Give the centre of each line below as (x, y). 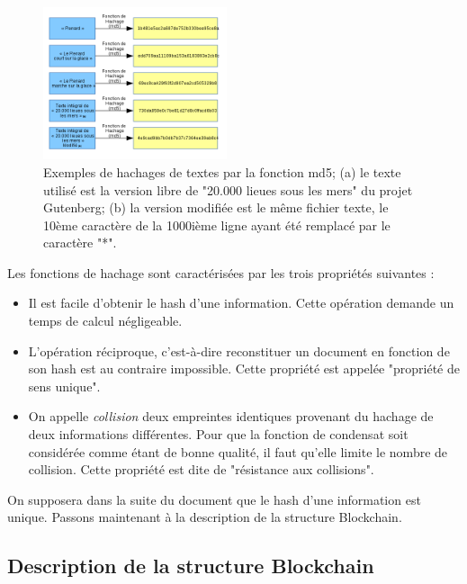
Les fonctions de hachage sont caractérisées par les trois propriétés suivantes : (221, 272)
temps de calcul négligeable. (105, 321)
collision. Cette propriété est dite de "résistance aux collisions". (201, 469)
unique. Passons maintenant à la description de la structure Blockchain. (205, 517)
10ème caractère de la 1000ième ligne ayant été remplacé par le (217, 225)
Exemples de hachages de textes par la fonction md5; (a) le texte (222, 171)
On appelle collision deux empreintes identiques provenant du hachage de (231, 416)
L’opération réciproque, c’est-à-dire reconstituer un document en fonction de (239, 350)
